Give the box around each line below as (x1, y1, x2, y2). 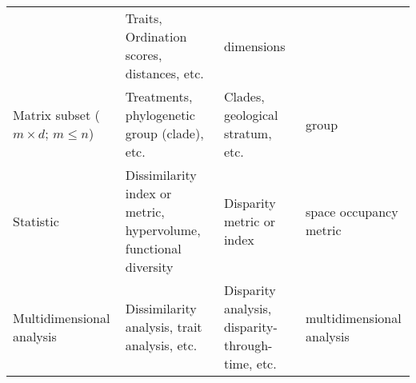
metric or (223, 211, 275, 230)
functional (125, 239, 182, 257)
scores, (125, 46, 162, 64)
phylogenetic (125, 106, 195, 124)
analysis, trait (125, 317, 202, 336)
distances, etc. (125, 64, 204, 82)
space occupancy (306, 202, 398, 221)
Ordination (125, 27, 187, 46)
